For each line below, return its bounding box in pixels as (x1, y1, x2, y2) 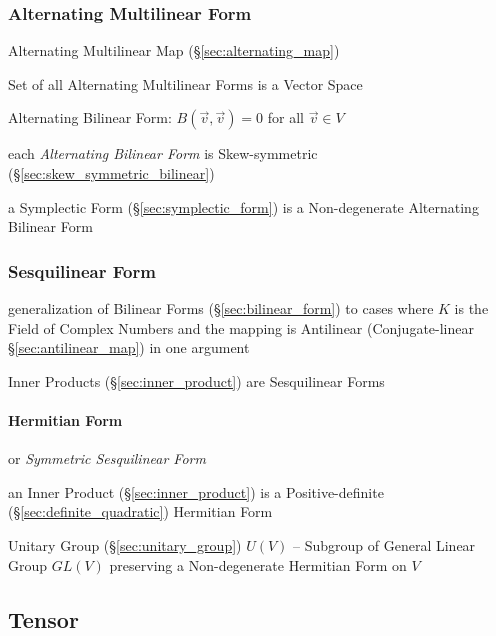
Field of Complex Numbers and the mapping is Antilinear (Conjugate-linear (8, 317, 475, 338)
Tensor (8, 603, 79, 634)
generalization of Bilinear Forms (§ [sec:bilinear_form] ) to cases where (8, 298, 434, 318)
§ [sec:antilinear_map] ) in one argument (8, 337, 250, 358)
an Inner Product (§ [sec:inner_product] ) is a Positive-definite (8, 481, 384, 502)
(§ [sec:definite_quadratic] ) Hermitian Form (8, 501, 273, 522)
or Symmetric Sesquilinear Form (8, 448, 206, 469)
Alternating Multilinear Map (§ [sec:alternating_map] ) (8, 40, 340, 61)
